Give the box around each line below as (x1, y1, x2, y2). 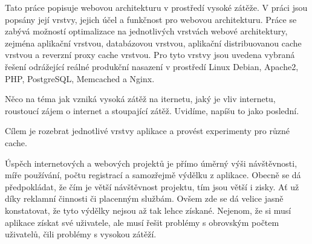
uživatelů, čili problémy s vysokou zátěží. (5, 228, 157, 240)
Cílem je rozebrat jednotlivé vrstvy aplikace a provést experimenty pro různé (5, 124, 290, 137)
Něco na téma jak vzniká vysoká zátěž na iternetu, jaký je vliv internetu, (5, 92, 276, 105)
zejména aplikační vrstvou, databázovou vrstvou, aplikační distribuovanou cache (5, 36, 302, 49)
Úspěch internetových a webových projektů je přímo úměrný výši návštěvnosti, (5, 156, 297, 169)
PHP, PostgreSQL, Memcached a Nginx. (5, 72, 155, 85)
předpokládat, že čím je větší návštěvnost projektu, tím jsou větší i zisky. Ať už (5, 180, 299, 193)
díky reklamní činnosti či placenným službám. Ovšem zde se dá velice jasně (5, 192, 284, 205)
